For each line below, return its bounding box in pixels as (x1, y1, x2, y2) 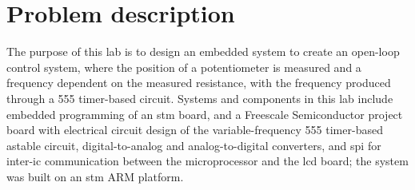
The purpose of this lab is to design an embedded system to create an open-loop (6, 43, 400, 60)
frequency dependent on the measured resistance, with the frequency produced (6, 74, 391, 91)
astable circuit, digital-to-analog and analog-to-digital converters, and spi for (6, 137, 381, 153)
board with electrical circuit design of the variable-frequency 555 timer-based (6, 121, 383, 138)
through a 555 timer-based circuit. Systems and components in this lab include (6, 89, 393, 106)
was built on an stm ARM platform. (6, 168, 184, 184)
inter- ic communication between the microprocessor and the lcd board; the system (6, 152, 409, 169)
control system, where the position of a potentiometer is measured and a (6, 58, 361, 75)
